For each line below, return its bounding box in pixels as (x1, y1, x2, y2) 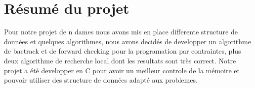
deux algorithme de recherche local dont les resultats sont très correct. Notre (4, 55, 236, 65)
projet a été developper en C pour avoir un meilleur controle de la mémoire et (4, 65, 240, 75)
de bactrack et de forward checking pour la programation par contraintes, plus (4, 46, 241, 56)
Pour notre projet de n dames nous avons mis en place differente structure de (4, 27, 238, 37)
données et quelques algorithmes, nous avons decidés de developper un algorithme (4, 36, 251, 46)
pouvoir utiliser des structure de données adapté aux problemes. (4, 75, 198, 85)
